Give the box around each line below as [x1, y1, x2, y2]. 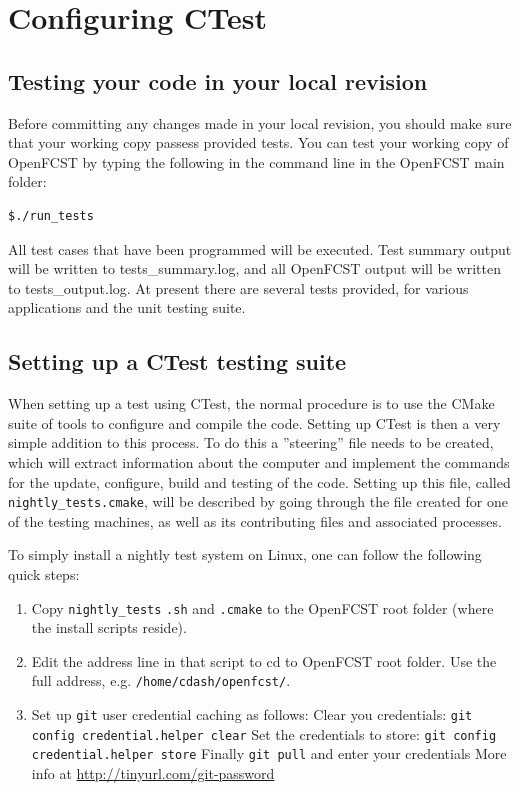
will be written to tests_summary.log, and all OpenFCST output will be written [8, 258, 501, 279]
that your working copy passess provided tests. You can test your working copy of [8, 132, 509, 153]
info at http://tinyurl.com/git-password [31, 763, 275, 783]
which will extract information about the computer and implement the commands [8, 451, 510, 472]
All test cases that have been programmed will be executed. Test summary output [8, 238, 512, 259]
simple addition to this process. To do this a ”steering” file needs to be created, [8, 432, 494, 453]
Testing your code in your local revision [8, 65, 428, 96]
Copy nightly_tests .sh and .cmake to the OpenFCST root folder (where [31, 597, 494, 618]
